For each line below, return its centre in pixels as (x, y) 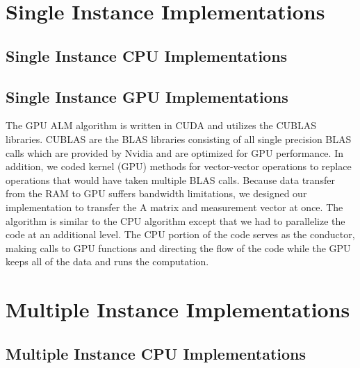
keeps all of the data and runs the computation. (107, 261)
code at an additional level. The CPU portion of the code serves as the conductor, (180, 234)
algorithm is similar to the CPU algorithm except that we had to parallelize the (175, 220)
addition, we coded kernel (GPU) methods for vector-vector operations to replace (179, 166)
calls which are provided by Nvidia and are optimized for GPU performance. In (174, 152)
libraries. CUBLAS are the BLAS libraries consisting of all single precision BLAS (179, 139)
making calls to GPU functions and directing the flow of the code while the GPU (178, 248)
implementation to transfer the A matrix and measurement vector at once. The (174, 207)
